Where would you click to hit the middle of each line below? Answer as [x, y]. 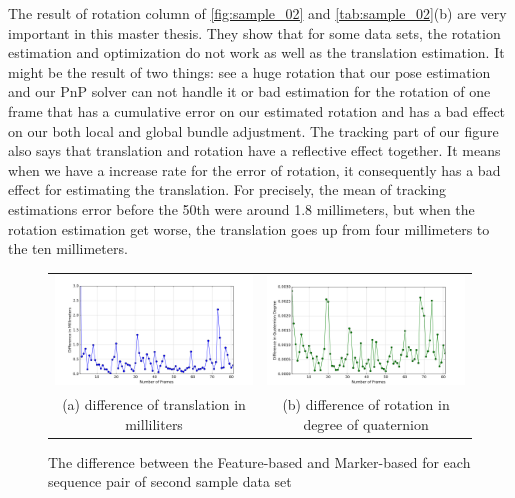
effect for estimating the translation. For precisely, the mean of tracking [227, 189]
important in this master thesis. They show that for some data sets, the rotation [254, 32]
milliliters [154, 423]
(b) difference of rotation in [366, 404]
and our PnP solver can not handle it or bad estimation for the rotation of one [249, 91]
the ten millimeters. [68, 248]
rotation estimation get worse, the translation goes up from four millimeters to [249, 228]
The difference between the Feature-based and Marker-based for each [259, 461]
